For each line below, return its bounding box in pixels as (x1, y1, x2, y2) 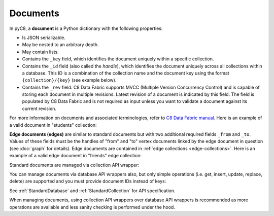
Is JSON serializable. (22, 34, 65, 41)
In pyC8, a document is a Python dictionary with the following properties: (9, 25, 163, 31)
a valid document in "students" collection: (9, 122, 97, 128)
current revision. (22, 105, 57, 112)
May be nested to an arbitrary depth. (22, 42, 99, 48)
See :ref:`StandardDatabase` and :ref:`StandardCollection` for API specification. (9, 188, 176, 194)
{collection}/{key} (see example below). (22, 77, 117, 83)
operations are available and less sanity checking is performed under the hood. (9, 204, 175, 210)
